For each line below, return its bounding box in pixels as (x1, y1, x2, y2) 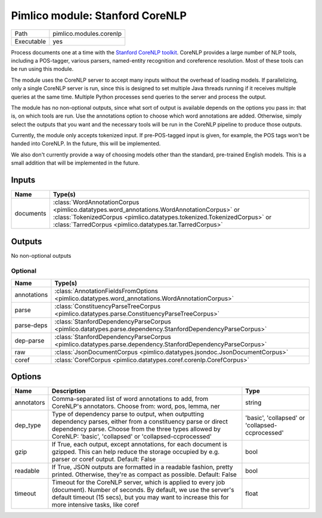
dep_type (14, 421, 41, 430)
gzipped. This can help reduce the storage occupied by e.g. (51, 448, 220, 456)
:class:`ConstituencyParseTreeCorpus (54, 302, 161, 310)
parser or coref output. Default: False (51, 455, 156, 464)
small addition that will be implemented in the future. (11, 159, 140, 166)
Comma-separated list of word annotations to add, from (51, 394, 209, 403)
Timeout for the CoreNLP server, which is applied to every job (51, 478, 225, 486)
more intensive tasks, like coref (51, 501, 140, 509)
